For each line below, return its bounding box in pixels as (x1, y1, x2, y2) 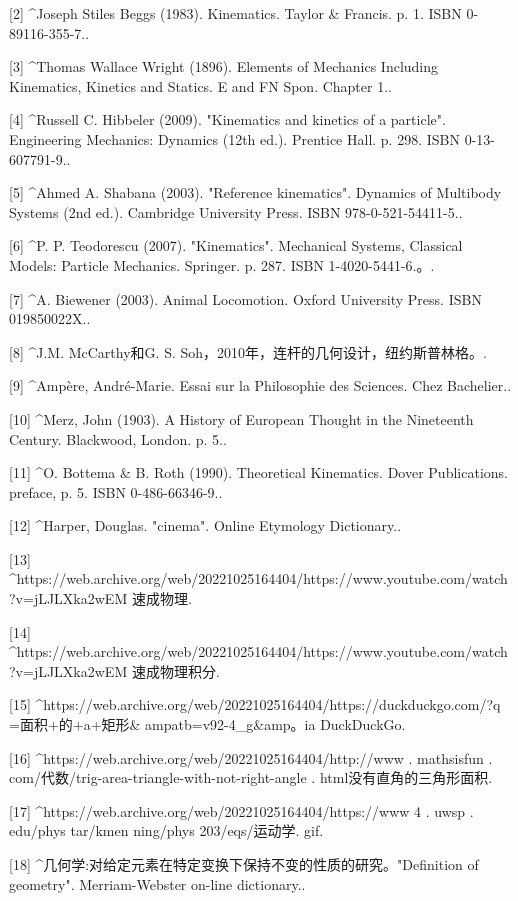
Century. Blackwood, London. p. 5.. (9, 428, 227, 449)
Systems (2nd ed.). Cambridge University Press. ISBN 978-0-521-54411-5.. (9, 201, 463, 222)
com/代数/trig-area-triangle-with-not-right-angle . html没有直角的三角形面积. (9, 767, 493, 788)
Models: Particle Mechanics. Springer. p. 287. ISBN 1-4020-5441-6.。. (9, 254, 435, 275)
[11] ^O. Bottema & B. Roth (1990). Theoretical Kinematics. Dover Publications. (9, 462, 508, 483)
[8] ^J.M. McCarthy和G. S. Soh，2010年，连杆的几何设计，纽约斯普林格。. (9, 341, 487, 362)
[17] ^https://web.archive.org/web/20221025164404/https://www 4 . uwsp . (9, 800, 474, 821)
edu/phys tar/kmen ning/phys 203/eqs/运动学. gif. (9, 820, 324, 841)
